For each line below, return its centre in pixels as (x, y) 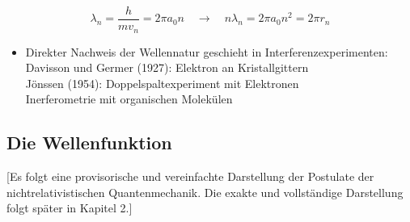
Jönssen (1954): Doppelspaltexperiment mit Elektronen (162, 83)
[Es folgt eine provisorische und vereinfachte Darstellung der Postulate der (190, 176)
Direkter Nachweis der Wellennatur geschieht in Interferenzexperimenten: (207, 51)
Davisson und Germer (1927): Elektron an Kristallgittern (167, 67)
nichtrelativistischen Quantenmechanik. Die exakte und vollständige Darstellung (205, 192)
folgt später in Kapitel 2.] (70, 208)
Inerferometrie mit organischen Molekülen (129, 99)
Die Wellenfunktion (89, 142)
